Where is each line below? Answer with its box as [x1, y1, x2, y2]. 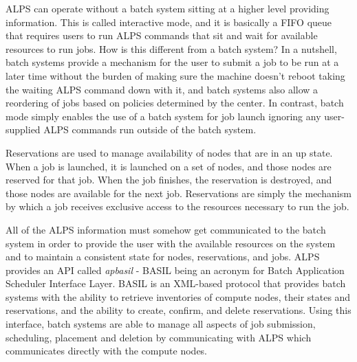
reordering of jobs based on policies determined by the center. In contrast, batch [6, 95, 344, 110]
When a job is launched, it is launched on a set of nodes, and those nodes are [6, 159, 332, 173]
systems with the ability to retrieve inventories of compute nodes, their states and [6, 289, 351, 304]
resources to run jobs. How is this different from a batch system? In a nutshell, [6, 41, 337, 56]
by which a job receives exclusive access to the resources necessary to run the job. [6, 199, 349, 214]
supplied [6, 122, 41, 137]
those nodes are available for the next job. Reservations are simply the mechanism [6, 185, 351, 200]
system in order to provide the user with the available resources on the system [6, 236, 336, 250]
